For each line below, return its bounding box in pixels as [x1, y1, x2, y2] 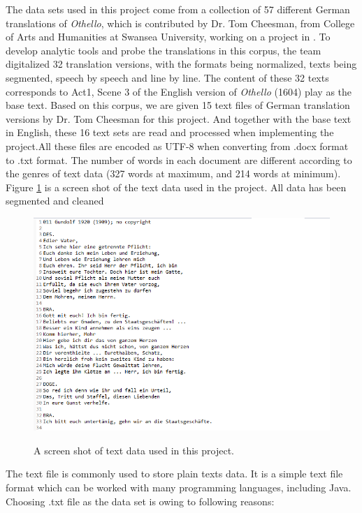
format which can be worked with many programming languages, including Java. [6, 480, 352, 494]
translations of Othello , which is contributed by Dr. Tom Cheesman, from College [6, 15, 355, 30]
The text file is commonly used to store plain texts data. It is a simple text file [6, 466, 343, 481]
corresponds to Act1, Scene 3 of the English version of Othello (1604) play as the [6, 84, 352, 98]
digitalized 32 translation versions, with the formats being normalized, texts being [6, 57, 357, 71]
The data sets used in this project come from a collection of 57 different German [6, 2, 350, 16]
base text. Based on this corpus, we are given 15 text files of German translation [6, 98, 350, 112]
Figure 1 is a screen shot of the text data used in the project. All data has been [6, 179, 347, 194]
